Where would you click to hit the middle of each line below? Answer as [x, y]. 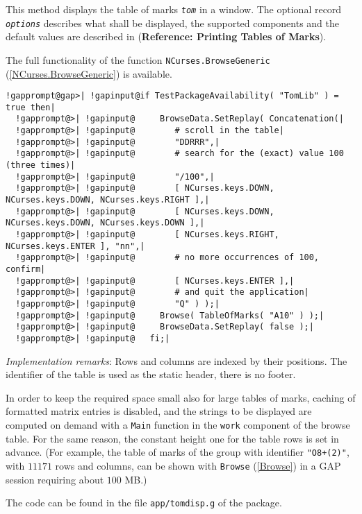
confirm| [26, 269]
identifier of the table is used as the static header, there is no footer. [151, 374]
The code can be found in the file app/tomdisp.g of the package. [144, 503]
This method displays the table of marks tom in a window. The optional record [174, 9]
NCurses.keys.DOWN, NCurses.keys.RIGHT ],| [108, 200]
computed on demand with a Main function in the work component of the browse [178, 424]
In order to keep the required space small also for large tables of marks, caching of [181, 397]
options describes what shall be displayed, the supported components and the [173, 23]
